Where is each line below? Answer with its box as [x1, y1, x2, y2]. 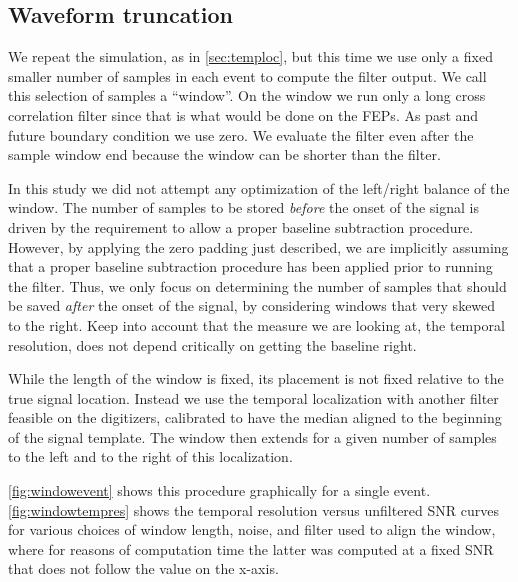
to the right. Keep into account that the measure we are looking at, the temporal [8, 314, 505, 335]
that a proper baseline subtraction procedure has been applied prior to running [8, 256, 493, 277]
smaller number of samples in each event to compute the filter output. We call [8, 65, 487, 86]
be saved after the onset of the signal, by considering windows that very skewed [8, 295, 496, 316]
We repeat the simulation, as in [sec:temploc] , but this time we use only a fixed [8, 46, 493, 67]
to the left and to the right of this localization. [8, 446, 293, 467]
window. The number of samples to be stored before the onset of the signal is [8, 197, 479, 218]
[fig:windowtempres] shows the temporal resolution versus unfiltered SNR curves [8, 499, 499, 520]
